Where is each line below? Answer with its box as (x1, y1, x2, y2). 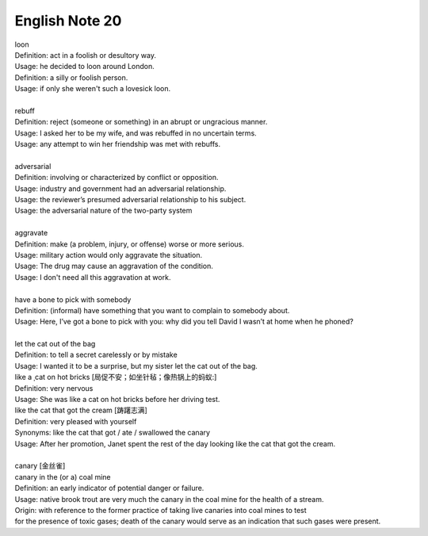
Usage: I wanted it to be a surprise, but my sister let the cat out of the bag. (14, 361, 258, 370)
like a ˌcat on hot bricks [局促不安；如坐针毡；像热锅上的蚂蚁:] (14, 373, 217, 382)
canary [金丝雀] (14, 461, 66, 471)
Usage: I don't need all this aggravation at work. (14, 272, 171, 281)
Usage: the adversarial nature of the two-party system (14, 206, 193, 216)
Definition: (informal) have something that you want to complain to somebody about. (14, 305, 290, 315)
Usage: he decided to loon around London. (14, 62, 155, 71)
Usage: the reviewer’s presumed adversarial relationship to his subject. (14, 195, 246, 205)
